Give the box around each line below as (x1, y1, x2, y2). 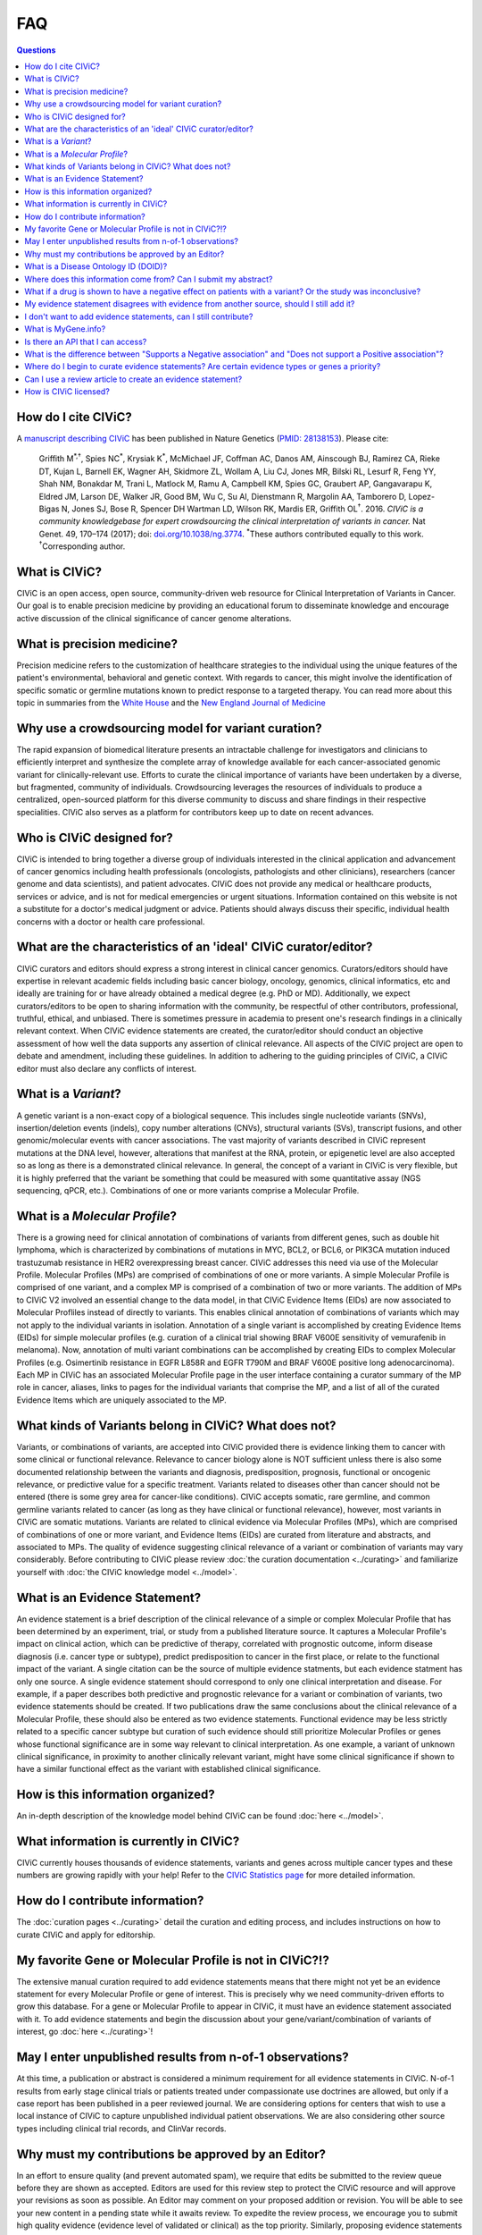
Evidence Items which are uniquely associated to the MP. (16, 1395, 227, 1405)
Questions (16, 45, 56, 55)
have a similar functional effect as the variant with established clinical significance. (16, 1764, 321, 1775)
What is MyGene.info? (24, 324, 106, 334)
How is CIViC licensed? (24, 386, 111, 397)
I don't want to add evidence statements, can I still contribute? (24, 311, 253, 322)
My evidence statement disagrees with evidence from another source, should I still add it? (24, 299, 355, 309)
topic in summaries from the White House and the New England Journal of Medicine (16, 697, 326, 708)
